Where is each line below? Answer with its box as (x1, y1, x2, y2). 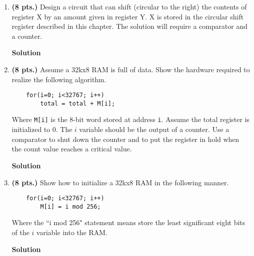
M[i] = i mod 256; (40, 203, 101, 210)
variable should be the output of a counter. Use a (79, 124, 229, 134)
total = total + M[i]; (40, 100, 115, 107)
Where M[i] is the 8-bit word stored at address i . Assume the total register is (11, 114, 250, 125)
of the (11, 227, 30, 237)
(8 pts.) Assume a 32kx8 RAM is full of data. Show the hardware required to (11, 64, 250, 74)
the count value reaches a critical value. (11, 143, 132, 154)
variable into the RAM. (36, 227, 107, 237)
